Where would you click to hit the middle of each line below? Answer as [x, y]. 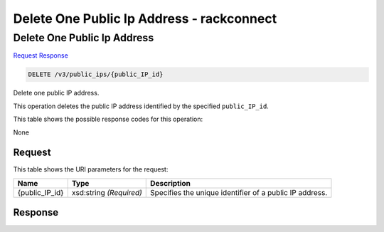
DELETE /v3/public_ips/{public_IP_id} [96, 74]
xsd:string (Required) [107, 192]
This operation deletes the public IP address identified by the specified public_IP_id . [141, 106]
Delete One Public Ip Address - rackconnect [145, 19]
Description [171, 183]
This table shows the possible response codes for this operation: [108, 119]
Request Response [41, 56]
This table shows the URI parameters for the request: [91, 169]
